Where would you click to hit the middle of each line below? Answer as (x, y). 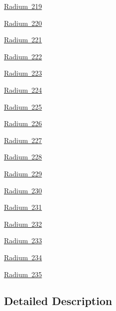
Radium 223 (23, 73)
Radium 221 (23, 40)
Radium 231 (23, 207)
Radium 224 (23, 89)
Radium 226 (23, 123)
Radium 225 (23, 106)
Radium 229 (23, 173)
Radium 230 (23, 190)
